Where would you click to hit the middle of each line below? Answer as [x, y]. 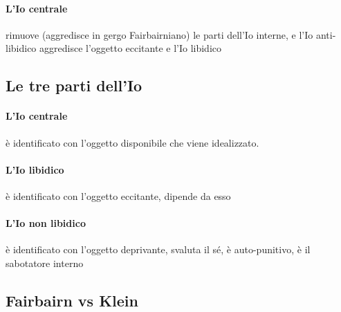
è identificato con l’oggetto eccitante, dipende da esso [118, 195]
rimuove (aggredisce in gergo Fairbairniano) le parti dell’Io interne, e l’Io [159, 34]
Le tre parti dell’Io [74, 85]
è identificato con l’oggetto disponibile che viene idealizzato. [132, 142]
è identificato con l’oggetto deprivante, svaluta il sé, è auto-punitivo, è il [158, 249]
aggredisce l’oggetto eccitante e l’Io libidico [130, 48]
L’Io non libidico [46, 223]
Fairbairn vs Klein [72, 300]
